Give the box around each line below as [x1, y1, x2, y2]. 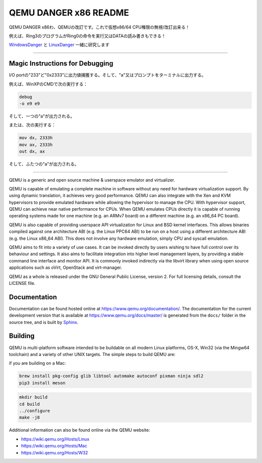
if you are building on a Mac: [9, 360, 66, 366]
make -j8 [19, 415, 40, 420]
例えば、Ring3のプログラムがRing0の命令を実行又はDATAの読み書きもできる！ [9, 33, 166, 39]
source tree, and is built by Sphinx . [9, 319, 79, 325]
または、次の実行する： [9, 122, 56, 128]
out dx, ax [19, 149, 45, 154]
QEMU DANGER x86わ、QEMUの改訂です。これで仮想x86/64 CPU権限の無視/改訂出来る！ [9, 24, 190, 30]
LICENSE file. [9, 280, 36, 286]
